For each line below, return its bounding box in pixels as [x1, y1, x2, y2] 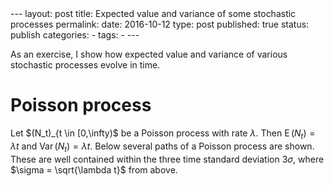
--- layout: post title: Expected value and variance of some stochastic [10, 8, 297, 19]
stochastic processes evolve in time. [10, 59, 161, 71]
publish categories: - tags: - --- [10, 29, 140, 41]
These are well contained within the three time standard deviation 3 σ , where [10, 153, 325, 165]
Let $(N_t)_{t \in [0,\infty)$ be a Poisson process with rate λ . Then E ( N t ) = [10, 127, 316, 141]
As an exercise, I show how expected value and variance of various [10, 48, 288, 60]
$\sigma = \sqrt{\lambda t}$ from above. [10, 163, 178, 176]
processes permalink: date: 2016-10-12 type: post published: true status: [10, 18, 310, 30]
